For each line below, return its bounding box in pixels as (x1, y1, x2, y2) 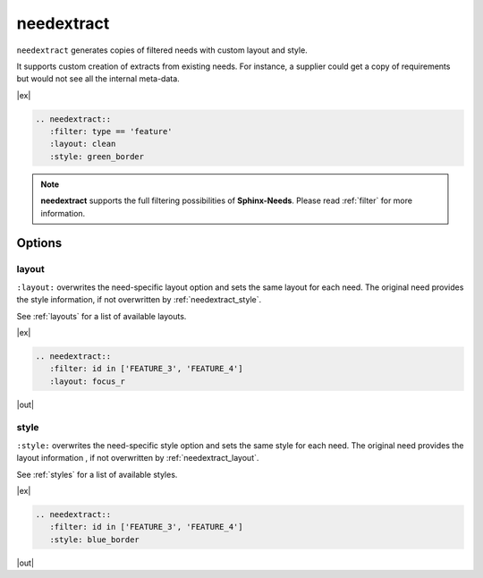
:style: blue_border (49, 534, 140, 545)
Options (16, 235, 63, 251)
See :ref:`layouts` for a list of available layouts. (16, 310, 187, 321)
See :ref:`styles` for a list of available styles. (16, 469, 178, 480)
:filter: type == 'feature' (49, 126, 174, 137)
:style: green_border (49, 151, 145, 161)
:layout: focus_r (49, 376, 125, 387)
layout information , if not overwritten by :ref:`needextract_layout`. (16, 453, 259, 463)
